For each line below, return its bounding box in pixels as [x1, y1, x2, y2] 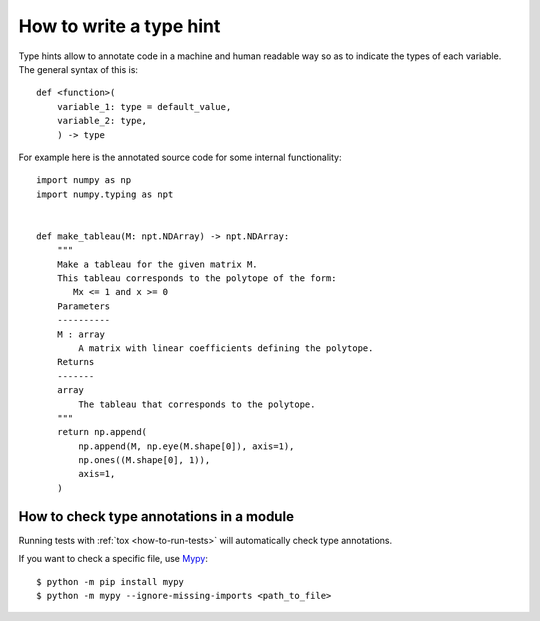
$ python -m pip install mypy [36, 576, 185, 587]
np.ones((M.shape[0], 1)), [78, 455, 211, 466]
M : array [56, 328, 105, 340]
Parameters [56, 300, 111, 312]
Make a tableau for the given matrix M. [56, 258, 259, 270]
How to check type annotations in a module [18, 508, 295, 525]
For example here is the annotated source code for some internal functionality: [18, 151, 342, 163]
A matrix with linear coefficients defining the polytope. [78, 342, 374, 354]
